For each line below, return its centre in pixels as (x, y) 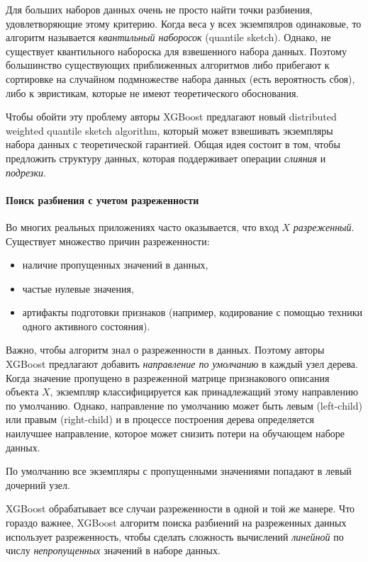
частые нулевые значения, (78, 288)
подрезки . (26, 172)
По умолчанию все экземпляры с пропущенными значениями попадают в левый (179, 471)
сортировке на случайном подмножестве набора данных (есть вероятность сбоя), (180, 78)
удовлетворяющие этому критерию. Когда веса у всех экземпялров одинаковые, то (184, 23)
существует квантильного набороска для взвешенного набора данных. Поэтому (176, 51)
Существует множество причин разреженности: (108, 241)
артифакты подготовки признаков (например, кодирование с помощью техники (193, 312)
